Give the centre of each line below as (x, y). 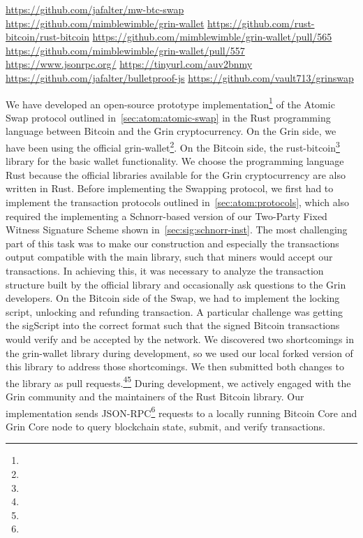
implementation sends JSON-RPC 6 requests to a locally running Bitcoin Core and (181, 412)
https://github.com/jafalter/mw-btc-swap (95, 9)
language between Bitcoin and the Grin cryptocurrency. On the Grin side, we (171, 131)
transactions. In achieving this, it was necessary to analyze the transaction (165, 270)
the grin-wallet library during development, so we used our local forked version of (179, 352)
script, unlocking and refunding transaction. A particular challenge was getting (175, 311)
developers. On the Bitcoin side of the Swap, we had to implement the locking (173, 298)
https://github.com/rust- (261, 23)
